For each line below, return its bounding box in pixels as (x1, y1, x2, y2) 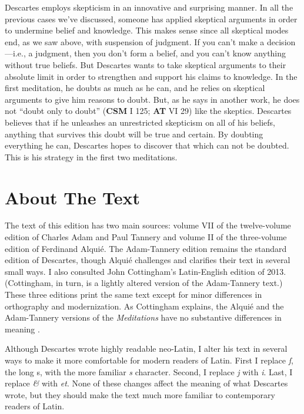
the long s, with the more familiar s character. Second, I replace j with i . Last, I (5, 365, 293, 378)
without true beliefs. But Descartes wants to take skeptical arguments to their (5, 58, 286, 70)
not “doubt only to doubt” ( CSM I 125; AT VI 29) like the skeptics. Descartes (5, 105, 292, 117)
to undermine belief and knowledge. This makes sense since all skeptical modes (5, 24, 289, 36)
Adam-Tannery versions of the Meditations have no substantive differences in (5, 311, 282, 324)
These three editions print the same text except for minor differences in (5, 288, 262, 300)
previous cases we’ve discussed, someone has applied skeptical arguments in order (5, 12, 298, 25)
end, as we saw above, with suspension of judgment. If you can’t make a (5, 35, 265, 48)
